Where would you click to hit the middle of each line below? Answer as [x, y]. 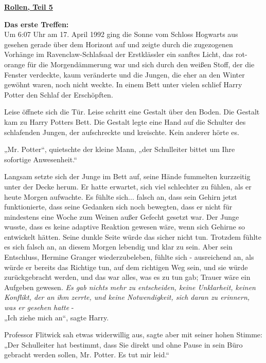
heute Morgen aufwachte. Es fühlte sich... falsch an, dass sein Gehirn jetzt [121, 196]
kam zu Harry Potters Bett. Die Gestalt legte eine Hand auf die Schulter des [125, 121]
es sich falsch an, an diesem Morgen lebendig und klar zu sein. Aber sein [118, 247]
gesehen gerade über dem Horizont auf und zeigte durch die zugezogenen [119, 44]
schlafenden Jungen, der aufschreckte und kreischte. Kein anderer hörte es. [122, 132]
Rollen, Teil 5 [29, 7]
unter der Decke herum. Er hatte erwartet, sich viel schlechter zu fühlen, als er [128, 186]
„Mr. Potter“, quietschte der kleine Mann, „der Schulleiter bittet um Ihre [120, 149]
